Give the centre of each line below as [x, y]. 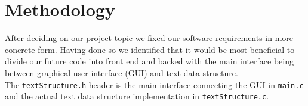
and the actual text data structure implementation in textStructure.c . [137, 96]
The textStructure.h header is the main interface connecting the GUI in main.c [154, 84]
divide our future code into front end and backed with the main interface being [149, 61]
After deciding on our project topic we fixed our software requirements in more [149, 38]
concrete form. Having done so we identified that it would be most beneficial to [150, 49]
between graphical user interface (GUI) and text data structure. [121, 72]
